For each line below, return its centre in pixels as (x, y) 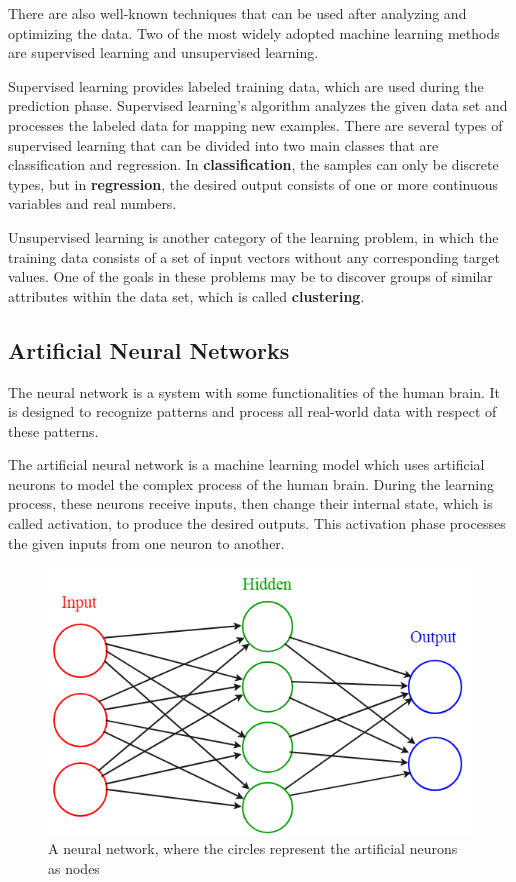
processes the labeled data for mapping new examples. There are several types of (255, 124)
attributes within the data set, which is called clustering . (186, 295)
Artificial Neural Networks (149, 349)
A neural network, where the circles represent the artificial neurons (253, 847)
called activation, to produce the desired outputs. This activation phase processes (257, 523)
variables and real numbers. (92, 203)
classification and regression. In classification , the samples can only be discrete (253, 164)
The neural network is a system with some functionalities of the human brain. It (254, 391)
